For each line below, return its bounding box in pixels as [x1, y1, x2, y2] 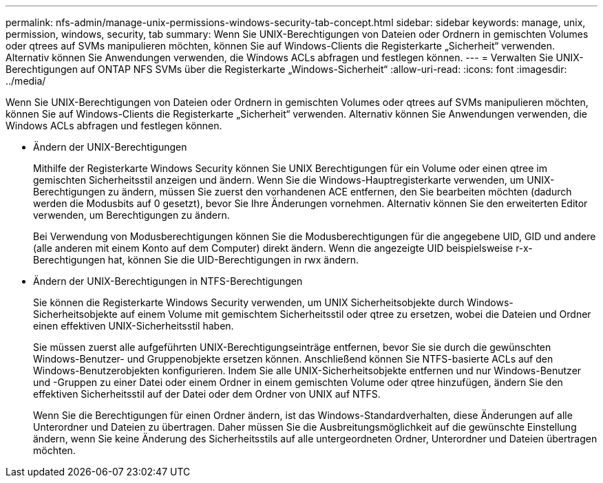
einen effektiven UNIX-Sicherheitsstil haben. [33, 320, 234, 332]
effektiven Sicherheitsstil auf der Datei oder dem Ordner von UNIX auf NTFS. [33, 388, 381, 400]
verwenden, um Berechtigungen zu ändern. [33, 209, 230, 221]
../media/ [6, 75, 46, 87]
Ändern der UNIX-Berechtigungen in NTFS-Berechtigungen [33, 275, 303, 287]
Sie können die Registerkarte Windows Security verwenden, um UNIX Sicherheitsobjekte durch [33, 297, 465, 308]
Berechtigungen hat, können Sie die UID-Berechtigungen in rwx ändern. [33, 254, 359, 266]
